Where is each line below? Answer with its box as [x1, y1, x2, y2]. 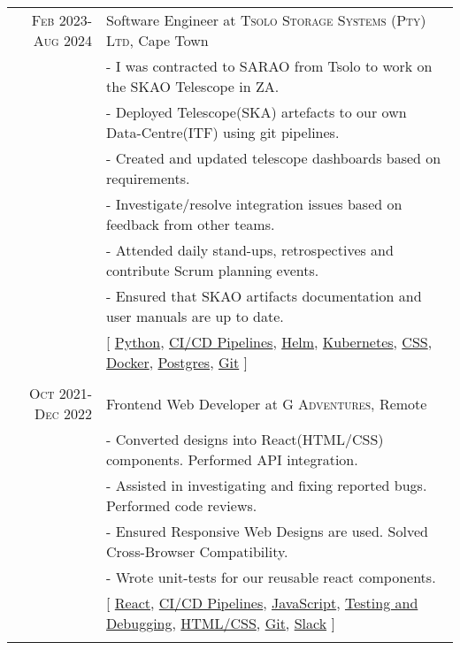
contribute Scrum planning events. [106, 260, 319, 280]
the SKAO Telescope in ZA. [106, 76, 280, 96]
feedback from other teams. [106, 214, 275, 234]
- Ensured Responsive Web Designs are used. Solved [106, 521, 428, 541]
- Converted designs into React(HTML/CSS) [106, 429, 384, 449]
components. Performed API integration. [106, 449, 358, 470]
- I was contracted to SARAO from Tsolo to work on [106, 56, 433, 76]
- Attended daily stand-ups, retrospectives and [106, 240, 394, 260]
